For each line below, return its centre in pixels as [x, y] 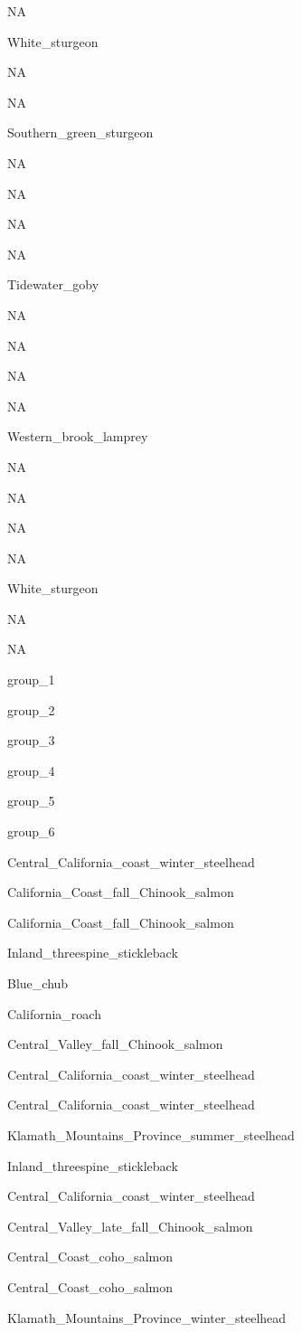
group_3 [31, 740]
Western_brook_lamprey [78, 436]
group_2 [31, 709]
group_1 [31, 680]
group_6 [31, 831]
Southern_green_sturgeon [80, 132]
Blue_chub [38, 983]
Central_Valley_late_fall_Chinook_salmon [130, 1226]
